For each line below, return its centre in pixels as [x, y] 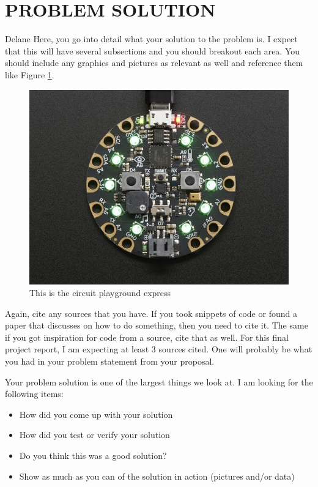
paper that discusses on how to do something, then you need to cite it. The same [157, 325]
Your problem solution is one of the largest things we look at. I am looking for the [159, 381]
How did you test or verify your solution [94, 435]
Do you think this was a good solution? [93, 455]
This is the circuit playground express [100, 293]
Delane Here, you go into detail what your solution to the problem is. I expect [151, 39]
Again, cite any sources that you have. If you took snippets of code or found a [151, 313]
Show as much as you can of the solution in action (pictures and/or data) [157, 476]
